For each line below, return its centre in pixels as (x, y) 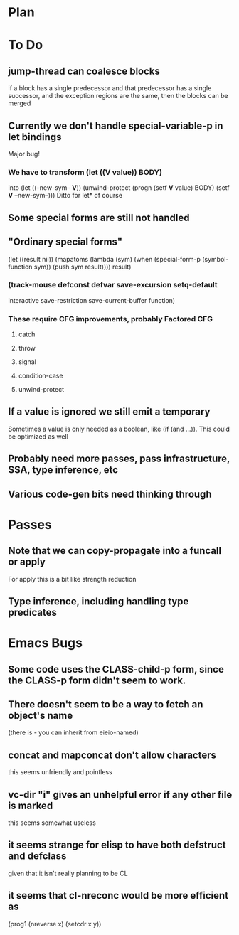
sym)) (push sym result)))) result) (83, 267)
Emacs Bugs (45, 643)
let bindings (35, 137)
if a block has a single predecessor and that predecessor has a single (110, 88)
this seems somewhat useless (52, 823)
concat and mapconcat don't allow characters (112, 755)
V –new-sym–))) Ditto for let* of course (65, 196)
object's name (41, 716)
